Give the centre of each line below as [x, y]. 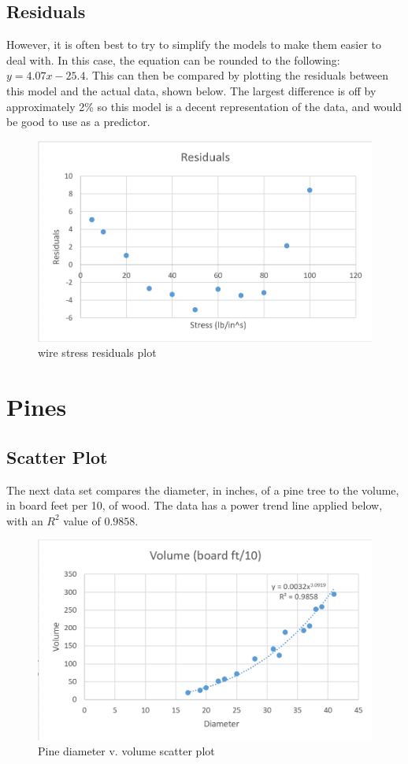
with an [25, 520]
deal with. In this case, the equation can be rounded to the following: [173, 59]
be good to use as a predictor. [78, 122]
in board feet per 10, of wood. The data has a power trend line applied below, [195, 505]
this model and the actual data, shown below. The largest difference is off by [191, 90]
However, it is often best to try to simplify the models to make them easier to [194, 45]
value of [82, 520]
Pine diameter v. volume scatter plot [126, 751]
